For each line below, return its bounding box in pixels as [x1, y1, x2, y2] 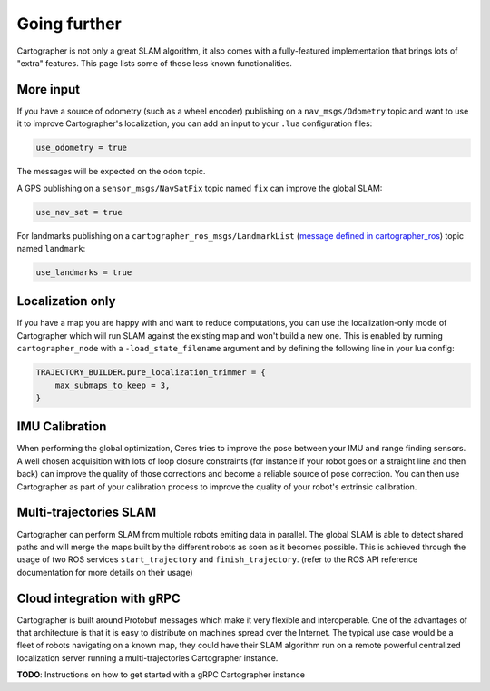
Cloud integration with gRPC [16, 590, 181, 606]
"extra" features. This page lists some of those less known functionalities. [16, 57, 292, 68]
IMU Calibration [16, 419, 107, 435]
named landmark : [16, 242, 86, 253]
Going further [16, 14, 122, 34]
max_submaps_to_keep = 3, [54, 380, 171, 390]
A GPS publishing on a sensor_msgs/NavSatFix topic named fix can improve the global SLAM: [16, 183, 383, 193]
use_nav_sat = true [35, 207, 122, 217]
